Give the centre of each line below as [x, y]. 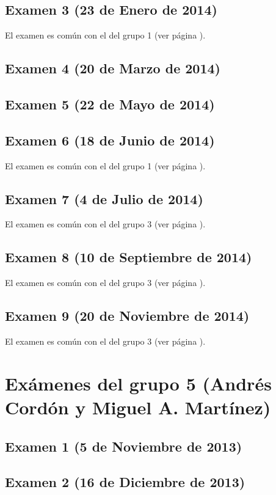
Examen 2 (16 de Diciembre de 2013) [125, 482]
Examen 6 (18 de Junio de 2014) [110, 140]
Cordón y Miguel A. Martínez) [138, 407]
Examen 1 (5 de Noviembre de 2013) [124, 446]
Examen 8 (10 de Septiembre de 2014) [129, 257]
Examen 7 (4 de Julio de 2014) [104, 198]
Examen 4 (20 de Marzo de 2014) [113, 68]
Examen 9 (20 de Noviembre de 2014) [127, 316]
